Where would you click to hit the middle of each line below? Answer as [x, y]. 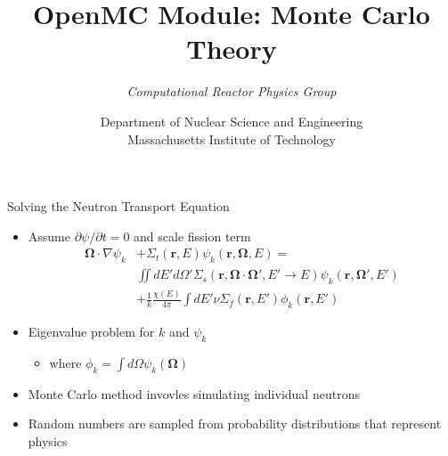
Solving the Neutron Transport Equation [118, 206]
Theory [232, 49]
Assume [49, 236]
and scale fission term [192, 236]
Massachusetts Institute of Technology [232, 138]
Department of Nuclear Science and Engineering [232, 121]
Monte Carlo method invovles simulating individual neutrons [194, 393]
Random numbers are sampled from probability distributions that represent [235, 423]
